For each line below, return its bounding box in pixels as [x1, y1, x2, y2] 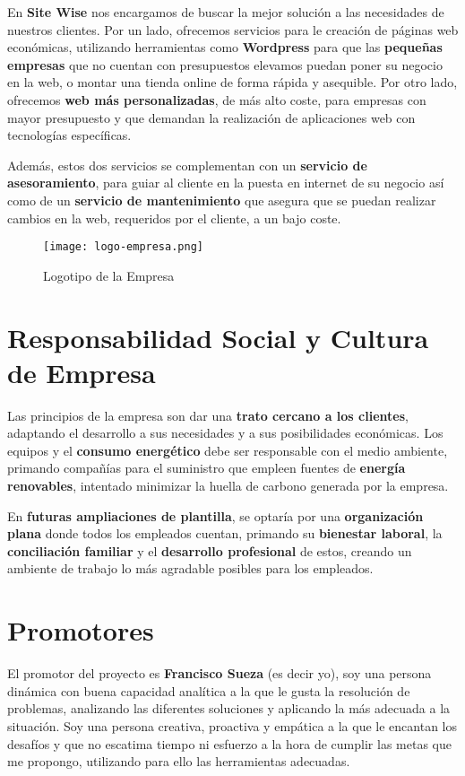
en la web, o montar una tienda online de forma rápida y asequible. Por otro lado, [7, 73, 458, 92]
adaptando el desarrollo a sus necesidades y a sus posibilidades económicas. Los [7, 423, 443, 442]
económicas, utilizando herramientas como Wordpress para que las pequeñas [7, 38, 443, 57]
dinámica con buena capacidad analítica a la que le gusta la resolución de [7, 681, 410, 700]
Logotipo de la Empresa [43, 266, 175, 284]
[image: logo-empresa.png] [43, 240, 203, 254]
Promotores [7, 612, 154, 649]
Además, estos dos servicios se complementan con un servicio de [7, 155, 367, 174]
